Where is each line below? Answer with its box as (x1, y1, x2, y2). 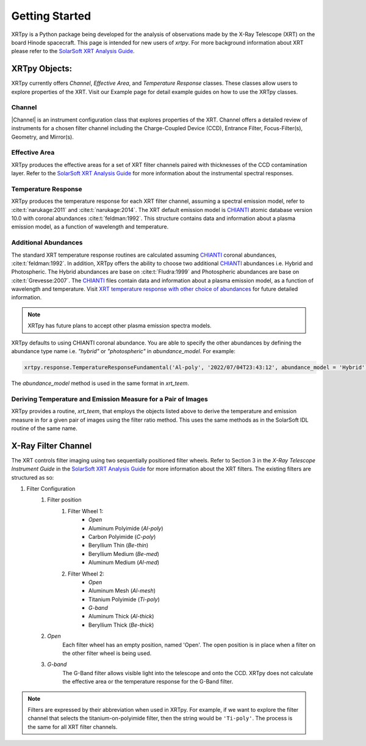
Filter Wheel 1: (68, 507, 104, 514)
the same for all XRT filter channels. (27, 723, 118, 730)
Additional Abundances (11, 238, 83, 247)
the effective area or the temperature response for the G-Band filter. (62, 678, 234, 686)
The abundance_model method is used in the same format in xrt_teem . (11, 379, 189, 387)
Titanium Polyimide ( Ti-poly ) (88, 596, 160, 603)
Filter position (47, 496, 82, 503)
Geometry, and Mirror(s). (11, 133, 74, 141)
